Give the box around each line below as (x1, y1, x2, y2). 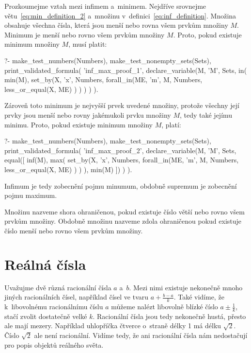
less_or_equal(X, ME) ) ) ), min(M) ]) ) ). (4, 164, 132, 174)
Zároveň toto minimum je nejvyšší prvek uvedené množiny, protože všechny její (4, 100, 239, 110)
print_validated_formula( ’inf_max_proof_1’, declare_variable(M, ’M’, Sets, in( (4, 65, 247, 75)
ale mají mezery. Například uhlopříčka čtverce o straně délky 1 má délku (4, 320, 221, 331)
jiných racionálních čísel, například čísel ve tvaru (4, 292, 149, 302)
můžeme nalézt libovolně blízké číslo (111, 301, 218, 312)
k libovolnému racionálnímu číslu (4, 301, 103, 312)
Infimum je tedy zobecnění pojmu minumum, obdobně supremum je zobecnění (4, 180, 237, 191)
